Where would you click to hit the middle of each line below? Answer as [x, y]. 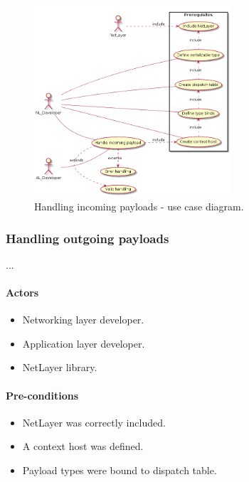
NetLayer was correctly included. [94, 422]
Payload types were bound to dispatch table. [120, 470]
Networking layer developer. [83, 320]
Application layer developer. [84, 343]
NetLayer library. [60, 367]
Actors [22, 293]
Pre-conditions [42, 395]
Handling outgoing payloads [88, 238]
